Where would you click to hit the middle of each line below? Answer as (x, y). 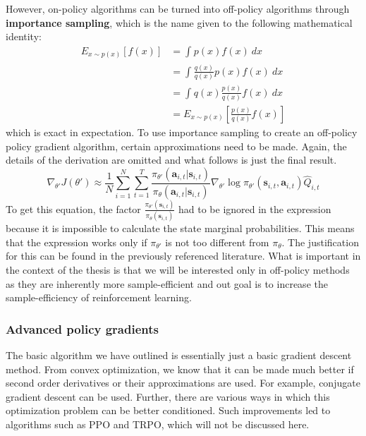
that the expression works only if (77, 242)
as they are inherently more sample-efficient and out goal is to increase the (167, 283)
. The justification (320, 242)
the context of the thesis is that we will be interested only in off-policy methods (178, 270)
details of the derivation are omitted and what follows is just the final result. (171, 160)
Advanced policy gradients (82, 328)
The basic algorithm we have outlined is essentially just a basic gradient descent (179, 355)
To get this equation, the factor (73, 208)
